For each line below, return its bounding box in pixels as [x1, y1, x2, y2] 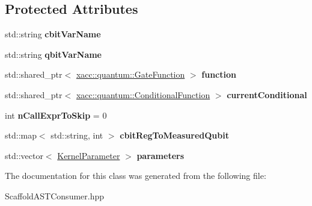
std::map [5, 129, 37, 142]
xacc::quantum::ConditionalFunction [76, 88, 210, 101]
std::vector [5, 149, 43, 161]
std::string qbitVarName [5, 48, 102, 60]
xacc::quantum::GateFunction [76, 68, 185, 81]
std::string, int [50, 129, 103, 142]
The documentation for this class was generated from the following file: [5, 169, 266, 182]
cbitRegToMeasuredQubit [120, 129, 229, 142]
